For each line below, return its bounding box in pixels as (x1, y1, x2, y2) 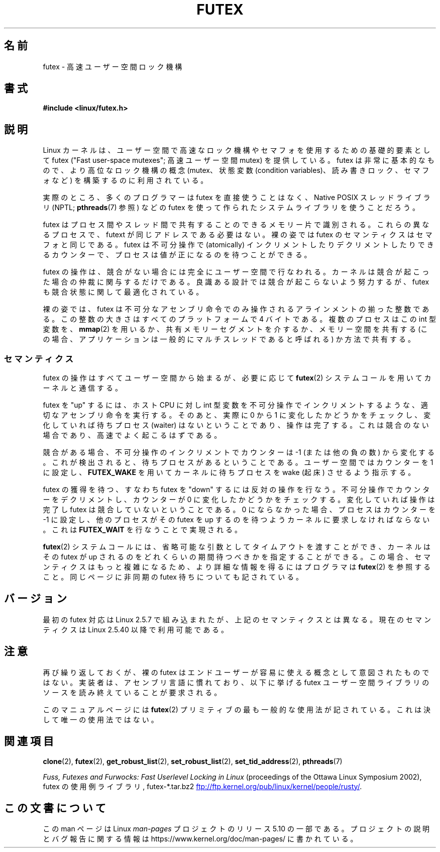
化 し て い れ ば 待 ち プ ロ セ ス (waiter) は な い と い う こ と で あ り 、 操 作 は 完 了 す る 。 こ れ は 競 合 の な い (43, 421, 429, 430)
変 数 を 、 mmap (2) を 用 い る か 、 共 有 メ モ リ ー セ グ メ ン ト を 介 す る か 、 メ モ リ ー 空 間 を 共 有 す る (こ (43, 325, 428, 334)
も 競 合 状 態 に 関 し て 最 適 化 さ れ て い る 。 (43, 288, 203, 297)
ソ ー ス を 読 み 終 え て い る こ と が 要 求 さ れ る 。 (43, 688, 222, 697)
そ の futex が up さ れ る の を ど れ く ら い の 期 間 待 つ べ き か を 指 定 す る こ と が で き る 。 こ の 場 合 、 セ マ (43, 552, 431, 561)
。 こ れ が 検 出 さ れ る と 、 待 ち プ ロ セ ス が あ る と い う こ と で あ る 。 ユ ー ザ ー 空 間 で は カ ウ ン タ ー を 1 (43, 458, 433, 467)
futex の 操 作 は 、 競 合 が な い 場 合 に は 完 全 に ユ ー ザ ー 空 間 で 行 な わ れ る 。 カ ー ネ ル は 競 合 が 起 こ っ (43, 267, 429, 276)
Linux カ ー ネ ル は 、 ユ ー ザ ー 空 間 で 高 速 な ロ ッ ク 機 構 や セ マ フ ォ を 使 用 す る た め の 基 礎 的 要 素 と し (43, 146, 430, 155)
